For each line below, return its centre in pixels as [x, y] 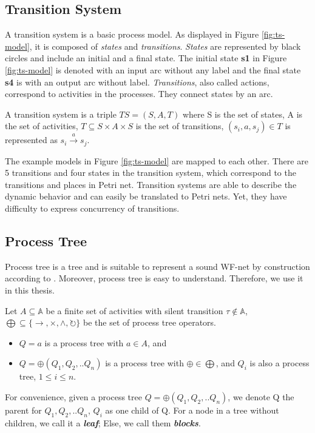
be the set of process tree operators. [150, 322]
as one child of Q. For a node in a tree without [192, 410]
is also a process [279, 363]
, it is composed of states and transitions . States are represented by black [165, 46]
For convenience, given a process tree [73, 396]
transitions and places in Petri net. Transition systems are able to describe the [151, 184]
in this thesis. [30, 290]
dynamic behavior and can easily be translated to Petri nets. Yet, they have [146, 196]
